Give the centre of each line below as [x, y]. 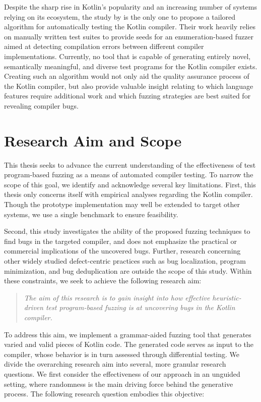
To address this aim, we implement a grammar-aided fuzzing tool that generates [128, 334]
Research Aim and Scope [93, 140]
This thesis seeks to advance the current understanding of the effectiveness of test [130, 164]
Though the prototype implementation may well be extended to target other [122, 204]
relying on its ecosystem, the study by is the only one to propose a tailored [120, 16]
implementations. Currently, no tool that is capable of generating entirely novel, [127, 56]
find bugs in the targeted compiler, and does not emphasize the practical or [120, 241]
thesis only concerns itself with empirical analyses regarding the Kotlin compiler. [128, 194]
